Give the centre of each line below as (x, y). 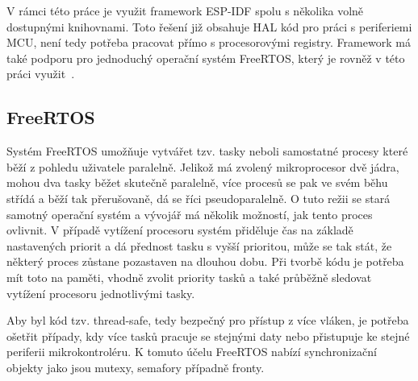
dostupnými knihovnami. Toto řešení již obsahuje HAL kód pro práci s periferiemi (209, 26)
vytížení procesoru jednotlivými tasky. (101, 293)
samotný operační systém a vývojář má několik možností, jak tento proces (190, 214)
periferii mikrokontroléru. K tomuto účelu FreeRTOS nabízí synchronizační (192, 352)
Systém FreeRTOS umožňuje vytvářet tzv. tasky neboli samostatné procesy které (207, 151)
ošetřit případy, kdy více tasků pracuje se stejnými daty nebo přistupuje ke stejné (208, 335)
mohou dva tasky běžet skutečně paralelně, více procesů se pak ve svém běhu (197, 182)
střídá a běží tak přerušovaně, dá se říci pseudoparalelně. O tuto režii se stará (199, 198)
